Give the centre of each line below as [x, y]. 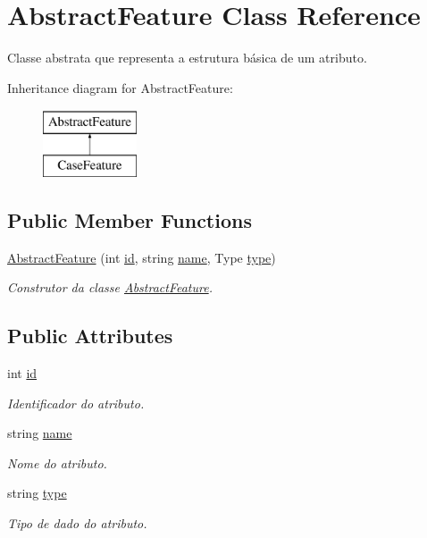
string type [37, 493]
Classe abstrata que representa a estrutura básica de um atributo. [187, 58]
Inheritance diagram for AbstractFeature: [120, 87]
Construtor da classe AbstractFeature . [110, 287]
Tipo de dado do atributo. [77, 523]
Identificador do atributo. [76, 403]
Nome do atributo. [57, 462]
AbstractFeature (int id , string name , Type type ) [142, 257]
